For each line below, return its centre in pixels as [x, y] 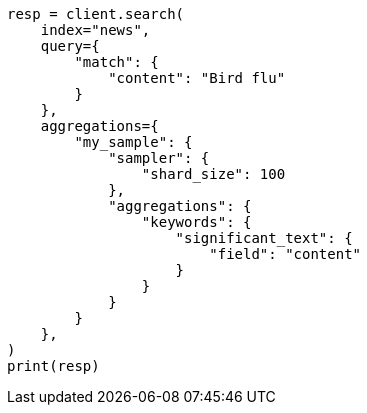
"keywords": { [196, 222]
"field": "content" [285, 254]
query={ [70, 46]
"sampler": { [159, 158]
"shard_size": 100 [213, 174]
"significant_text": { [264, 238]
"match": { [116, 62]
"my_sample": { [133, 142]
